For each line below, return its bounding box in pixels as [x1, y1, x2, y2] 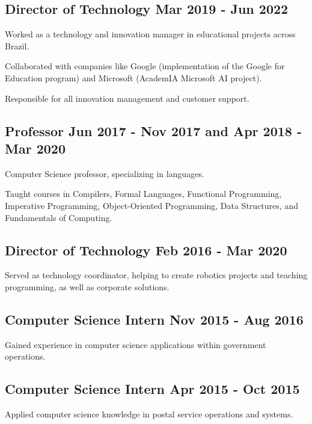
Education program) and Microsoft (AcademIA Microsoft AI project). [5, 71, 262, 84]
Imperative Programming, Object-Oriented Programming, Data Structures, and [5, 199, 298, 211]
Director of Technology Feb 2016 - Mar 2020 [5, 240, 287, 259]
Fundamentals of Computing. [5, 211, 112, 223]
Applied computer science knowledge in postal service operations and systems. [5, 408, 293, 420]
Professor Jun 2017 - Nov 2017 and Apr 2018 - [5, 121, 302, 140]
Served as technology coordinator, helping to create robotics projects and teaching [5, 269, 308, 281]
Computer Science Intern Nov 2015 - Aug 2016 [5, 310, 304, 328]
